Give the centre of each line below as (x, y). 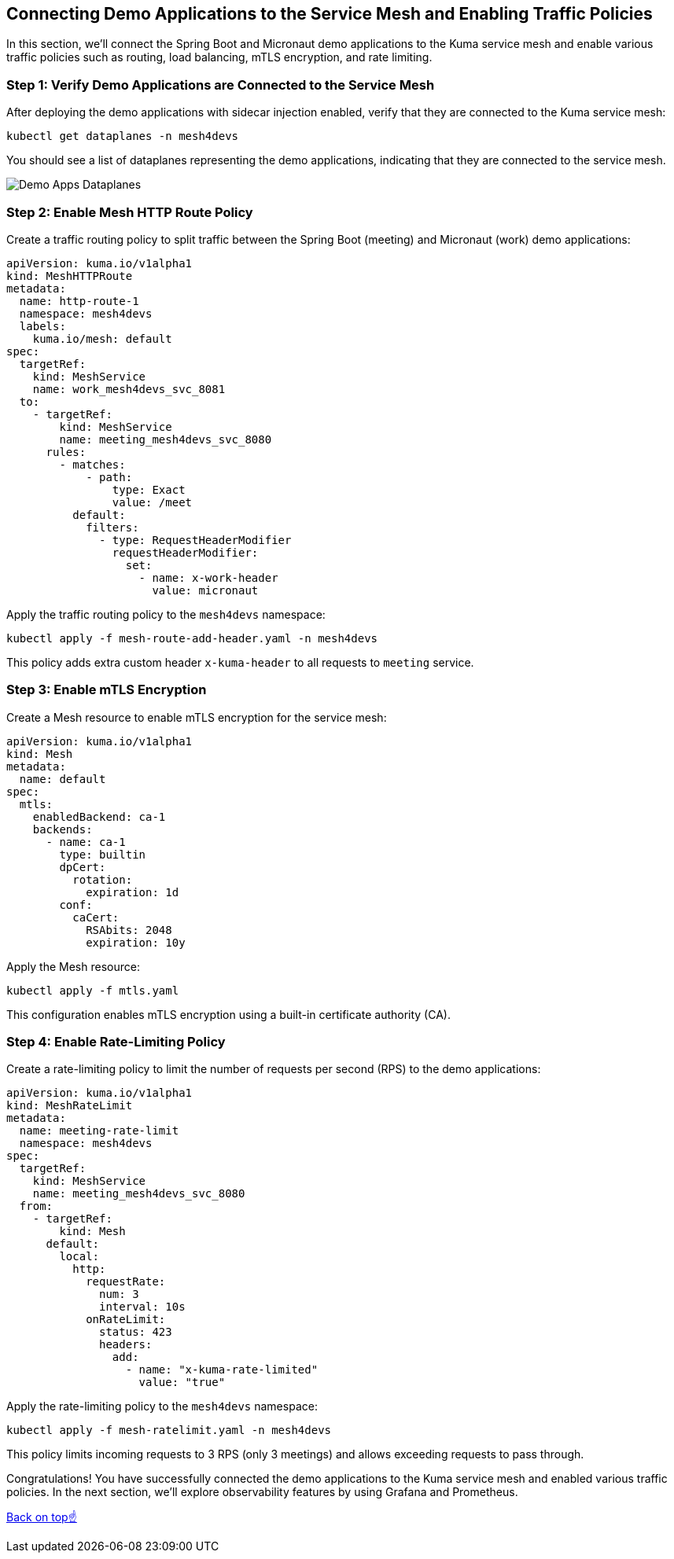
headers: (126, 1345)
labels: (42, 326)
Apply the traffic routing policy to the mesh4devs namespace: (166, 614)
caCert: (96, 917)
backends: (63, 829)
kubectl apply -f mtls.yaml (93, 990)
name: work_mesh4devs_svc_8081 (129, 389)
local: (79, 1257)
